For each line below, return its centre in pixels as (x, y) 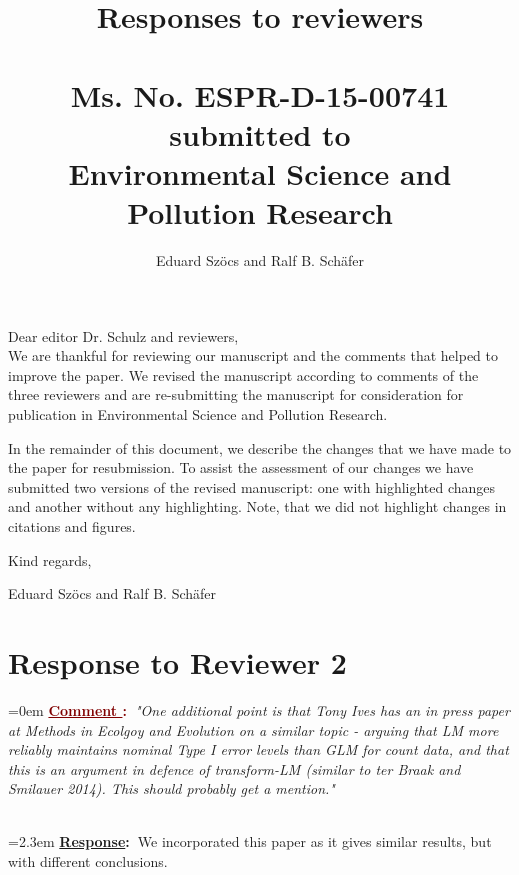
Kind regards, (50, 559)
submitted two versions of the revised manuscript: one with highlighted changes (252, 486)
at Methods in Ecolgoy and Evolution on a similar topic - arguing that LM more (253, 729)
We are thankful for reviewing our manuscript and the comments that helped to (253, 355)
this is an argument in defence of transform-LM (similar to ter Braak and (234, 768)
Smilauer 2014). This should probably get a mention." (171, 788)
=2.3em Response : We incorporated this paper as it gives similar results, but (250, 841)
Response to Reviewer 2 (177, 661)
